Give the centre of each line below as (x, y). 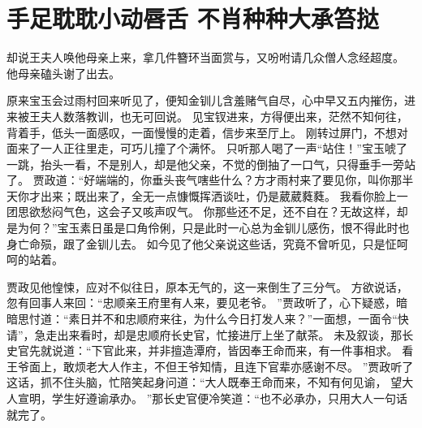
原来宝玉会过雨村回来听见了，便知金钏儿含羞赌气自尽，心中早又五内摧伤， (205, 100)
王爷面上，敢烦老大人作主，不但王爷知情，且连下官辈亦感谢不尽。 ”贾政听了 (210, 366)
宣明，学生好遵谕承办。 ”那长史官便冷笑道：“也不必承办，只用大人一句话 (212, 398)
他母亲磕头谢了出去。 (63, 73)
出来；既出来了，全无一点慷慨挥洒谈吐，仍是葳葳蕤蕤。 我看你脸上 (218, 195)
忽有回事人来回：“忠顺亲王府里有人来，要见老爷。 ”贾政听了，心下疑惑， (201, 303)
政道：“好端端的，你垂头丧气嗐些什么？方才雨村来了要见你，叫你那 (223, 180)
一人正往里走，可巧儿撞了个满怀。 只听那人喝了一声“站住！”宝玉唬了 (224, 148)
